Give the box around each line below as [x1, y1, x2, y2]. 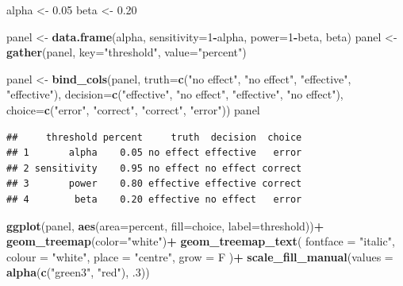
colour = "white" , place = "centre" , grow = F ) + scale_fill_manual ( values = [6, 248, 393, 265]
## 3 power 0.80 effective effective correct [6, 178, 302, 190]
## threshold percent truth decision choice [6, 131, 302, 143]
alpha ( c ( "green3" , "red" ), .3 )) [6, 264, 150, 280]
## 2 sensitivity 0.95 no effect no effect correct [6, 162, 302, 174]
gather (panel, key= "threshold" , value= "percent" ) [6, 44, 247, 60]
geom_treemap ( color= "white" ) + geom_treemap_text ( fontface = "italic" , [6, 233, 395, 249]
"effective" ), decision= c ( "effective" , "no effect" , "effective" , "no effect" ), [6, 86, 344, 102]
